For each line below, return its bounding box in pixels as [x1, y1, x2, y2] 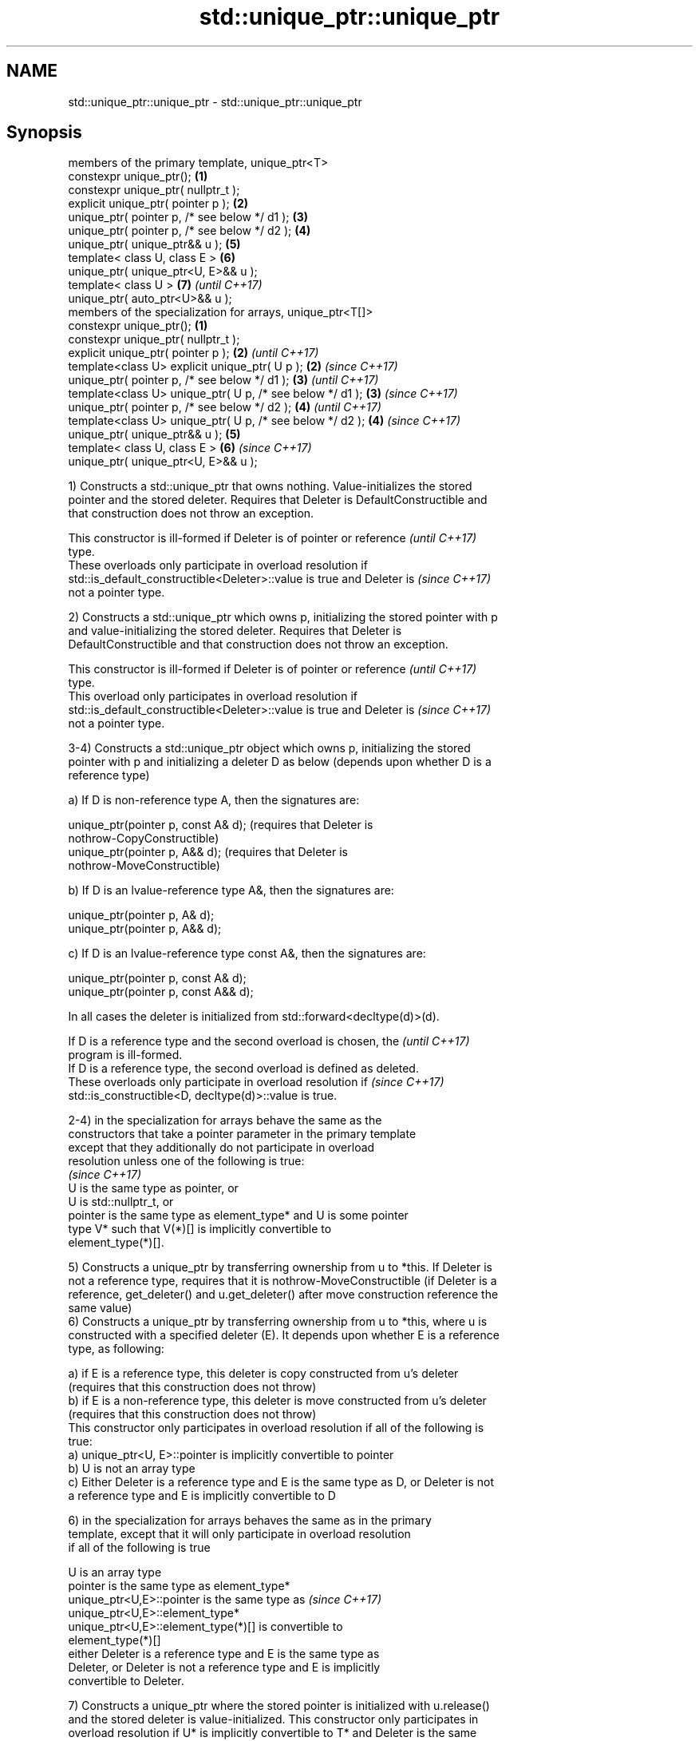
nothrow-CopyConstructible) [68, 831, 219, 846]
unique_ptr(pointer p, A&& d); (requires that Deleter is [68, 845, 348, 859]
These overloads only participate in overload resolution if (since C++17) [68, 1075, 444, 1089]
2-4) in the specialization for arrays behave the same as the [68, 1113, 382, 1128]
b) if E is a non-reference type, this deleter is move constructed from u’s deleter [68, 1394, 487, 1408]
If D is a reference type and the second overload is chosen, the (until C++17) [68, 1034, 470, 1049]
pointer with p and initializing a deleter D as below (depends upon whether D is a [68, 755, 492, 769]
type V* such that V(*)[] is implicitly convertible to [68, 1222, 332, 1236]
